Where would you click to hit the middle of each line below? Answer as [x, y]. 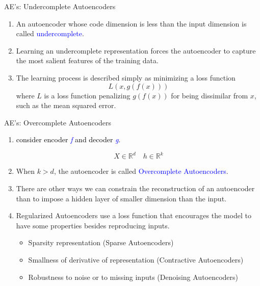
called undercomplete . [50, 33]
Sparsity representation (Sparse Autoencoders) [101, 242]
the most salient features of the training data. [87, 60]
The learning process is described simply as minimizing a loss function [126, 77]
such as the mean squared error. [66, 105]
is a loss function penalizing [87, 95]
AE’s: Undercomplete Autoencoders [60, 6]
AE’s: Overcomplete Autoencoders [58, 122]
